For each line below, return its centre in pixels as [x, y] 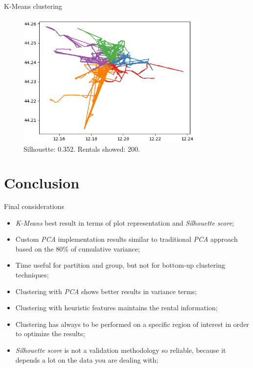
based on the [34, 248]
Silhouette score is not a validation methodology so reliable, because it [121, 350]
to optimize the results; [50, 333]
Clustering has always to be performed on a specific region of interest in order [132, 324]
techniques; [32, 275]
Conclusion [42, 183]
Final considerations [34, 206]
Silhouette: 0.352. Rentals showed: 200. [82, 149]
